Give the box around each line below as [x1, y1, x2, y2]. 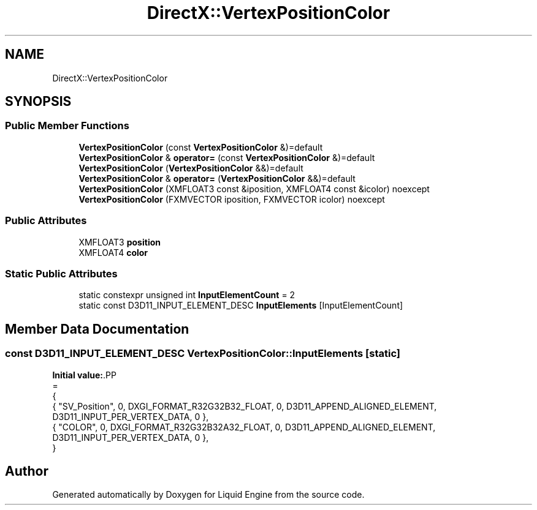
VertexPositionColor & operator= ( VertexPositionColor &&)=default [78, 173, 356, 184]
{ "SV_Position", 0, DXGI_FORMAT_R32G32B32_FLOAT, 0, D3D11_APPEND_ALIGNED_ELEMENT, [52, 400, 437, 411]
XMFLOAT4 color [78, 247, 148, 258]
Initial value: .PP [52, 369, 116, 380]
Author [5, 463, 48, 479]
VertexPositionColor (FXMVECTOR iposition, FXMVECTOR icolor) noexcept [78, 193, 385, 204]
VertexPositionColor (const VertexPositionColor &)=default [78, 141, 323, 152]
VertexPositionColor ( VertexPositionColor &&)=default [78, 162, 303, 173]
